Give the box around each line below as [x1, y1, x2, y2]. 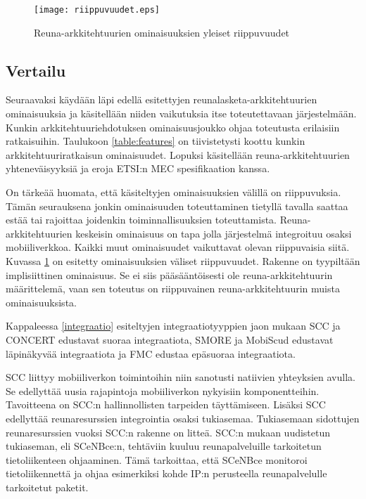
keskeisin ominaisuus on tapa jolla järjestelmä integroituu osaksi [75, 226, 352, 240]
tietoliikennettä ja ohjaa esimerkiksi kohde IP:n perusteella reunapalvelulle [6, 466, 327, 481]
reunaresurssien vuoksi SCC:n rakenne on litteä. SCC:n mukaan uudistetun [6, 425, 331, 439]
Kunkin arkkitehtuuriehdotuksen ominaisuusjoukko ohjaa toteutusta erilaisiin [6, 119, 340, 134]
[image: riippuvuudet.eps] [34, 5, 160, 15]
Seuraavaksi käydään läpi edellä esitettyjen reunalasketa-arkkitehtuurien [6, 92, 317, 107]
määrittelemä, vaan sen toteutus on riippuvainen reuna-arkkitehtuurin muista [6, 281, 340, 296]
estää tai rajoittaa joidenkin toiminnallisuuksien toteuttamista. [6, 212, 277, 227]
